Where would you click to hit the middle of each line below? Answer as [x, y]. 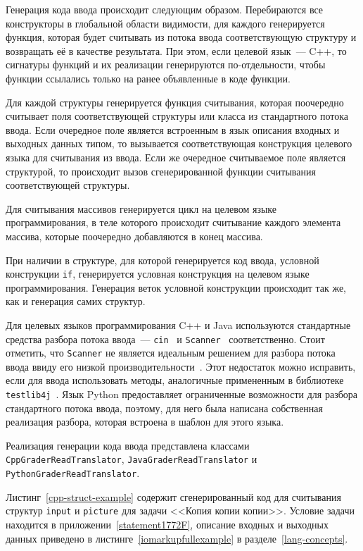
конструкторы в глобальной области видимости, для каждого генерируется [165, 23]
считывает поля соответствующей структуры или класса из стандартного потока [177, 116]
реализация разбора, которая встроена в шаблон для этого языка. [145, 422]
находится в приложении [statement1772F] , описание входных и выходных [167, 525]
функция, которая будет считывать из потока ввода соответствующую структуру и [181, 37]
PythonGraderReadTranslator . [73, 473]
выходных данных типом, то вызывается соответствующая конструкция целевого [179, 143]
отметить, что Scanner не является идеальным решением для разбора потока [171, 353]
